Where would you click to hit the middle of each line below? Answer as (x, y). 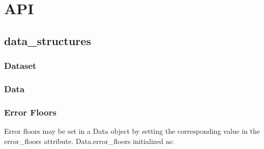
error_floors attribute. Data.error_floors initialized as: (89, 141)
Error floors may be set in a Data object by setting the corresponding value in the (132, 131)
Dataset (20, 66)
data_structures (48, 40)
